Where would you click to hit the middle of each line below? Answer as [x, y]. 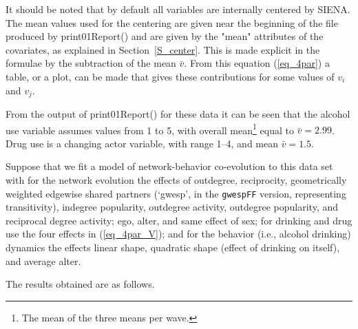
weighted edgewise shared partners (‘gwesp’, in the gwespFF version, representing [176, 193]
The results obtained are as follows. [80, 284]
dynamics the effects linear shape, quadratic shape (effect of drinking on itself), [173, 247]
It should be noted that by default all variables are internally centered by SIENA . [178, 9]
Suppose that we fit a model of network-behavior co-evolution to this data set [169, 166]
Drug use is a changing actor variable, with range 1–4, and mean [142, 143]
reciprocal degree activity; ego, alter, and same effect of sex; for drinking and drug [179, 220]
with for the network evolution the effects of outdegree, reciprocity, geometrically [176, 180]
